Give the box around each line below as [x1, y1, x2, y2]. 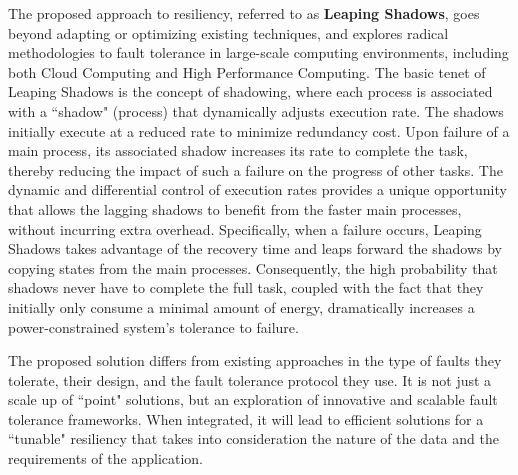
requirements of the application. [8, 448, 204, 469]
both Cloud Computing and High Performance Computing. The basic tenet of [8, 61, 486, 82]
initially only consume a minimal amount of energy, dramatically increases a [8, 296, 475, 317]
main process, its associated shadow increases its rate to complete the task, [8, 140, 468, 161]
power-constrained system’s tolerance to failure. [8, 316, 299, 337]
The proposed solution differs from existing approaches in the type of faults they [8, 350, 502, 371]
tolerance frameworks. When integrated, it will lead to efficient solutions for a [8, 408, 484, 429]
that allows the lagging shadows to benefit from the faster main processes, [8, 198, 462, 219]
